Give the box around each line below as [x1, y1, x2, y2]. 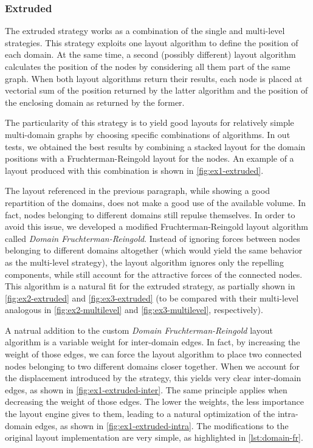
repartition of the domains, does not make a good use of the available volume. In [5, 196, 306, 208]
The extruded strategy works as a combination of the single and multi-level [5, 24, 285, 37]
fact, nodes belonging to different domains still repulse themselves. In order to [5, 208, 295, 221]
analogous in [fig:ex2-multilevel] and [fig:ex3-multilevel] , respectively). [5, 303, 263, 316]
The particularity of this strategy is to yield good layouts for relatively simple [5, 116, 294, 129]
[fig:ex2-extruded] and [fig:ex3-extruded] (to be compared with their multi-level [5, 291, 299, 304]
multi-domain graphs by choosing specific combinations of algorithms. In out [5, 128, 291, 140]
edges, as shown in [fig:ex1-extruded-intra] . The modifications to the [35, 419, 289, 432]
